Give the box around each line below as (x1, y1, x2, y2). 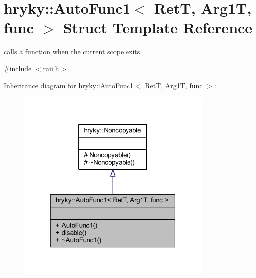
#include (4, 63, 32, 73)
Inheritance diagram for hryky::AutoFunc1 (4, 80, 133, 90)
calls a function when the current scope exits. (4, 46, 142, 57)
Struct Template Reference (63, 17, 253, 38)
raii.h (43, 63, 59, 73)
